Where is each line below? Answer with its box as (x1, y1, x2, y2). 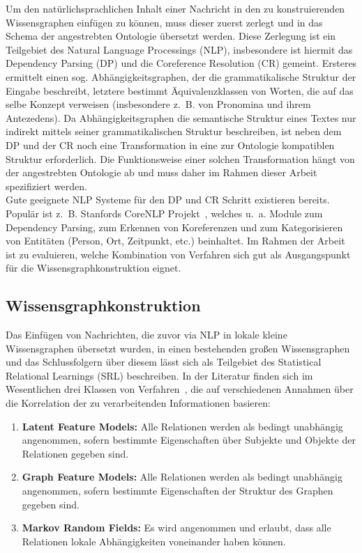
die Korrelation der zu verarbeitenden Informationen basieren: (6, 396, 271, 410)
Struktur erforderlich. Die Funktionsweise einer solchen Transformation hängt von (6, 151, 355, 166)
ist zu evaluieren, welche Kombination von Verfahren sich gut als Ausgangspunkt (6, 247, 351, 261)
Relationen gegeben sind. (22, 446, 129, 460)
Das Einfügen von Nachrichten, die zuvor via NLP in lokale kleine (6, 327, 287, 342)
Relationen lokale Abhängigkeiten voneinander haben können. (22, 533, 286, 548)
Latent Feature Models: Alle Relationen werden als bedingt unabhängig (22, 419, 343, 433)
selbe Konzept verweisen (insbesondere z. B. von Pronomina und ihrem (6, 97, 311, 111)
